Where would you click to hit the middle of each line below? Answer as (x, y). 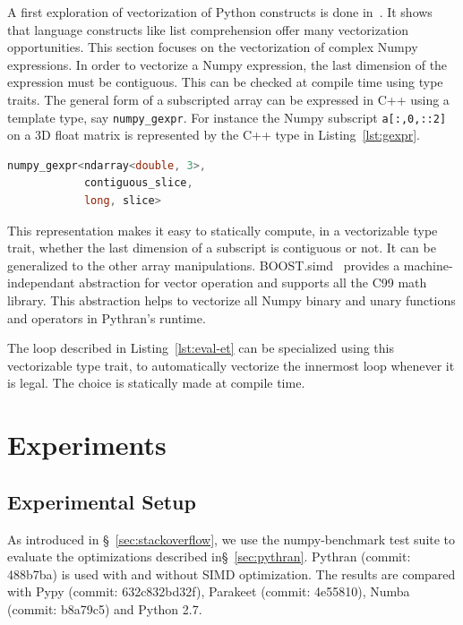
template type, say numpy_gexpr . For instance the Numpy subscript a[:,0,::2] (227, 117)
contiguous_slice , (138, 183)
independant (41, 283)
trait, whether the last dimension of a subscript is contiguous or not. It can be (222, 248)
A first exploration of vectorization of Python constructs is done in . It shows (220, 12)
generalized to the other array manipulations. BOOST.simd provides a (204, 265)
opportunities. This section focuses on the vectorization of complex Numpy (213, 47)
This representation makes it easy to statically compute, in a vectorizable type (223, 230)
